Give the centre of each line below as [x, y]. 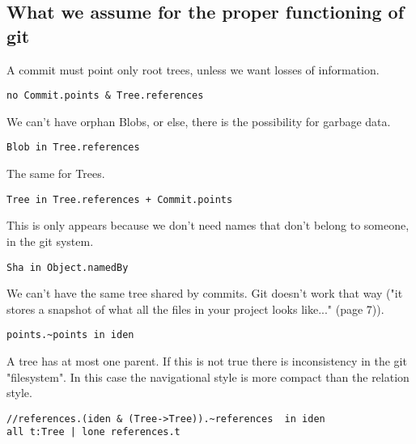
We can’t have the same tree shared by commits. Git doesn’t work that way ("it [205, 293]
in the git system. [50, 241]
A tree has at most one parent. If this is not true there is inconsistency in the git [207, 361]
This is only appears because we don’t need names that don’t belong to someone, [208, 225]
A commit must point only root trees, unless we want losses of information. [193, 69]
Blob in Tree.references [73, 148]
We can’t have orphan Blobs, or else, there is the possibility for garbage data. [199, 121]
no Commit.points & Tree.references [105, 96]
